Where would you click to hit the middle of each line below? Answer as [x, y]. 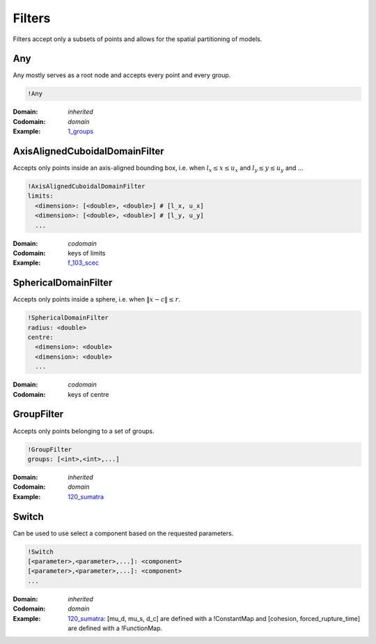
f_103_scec [83, 263]
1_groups [81, 132]
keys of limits [87, 253]
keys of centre [88, 394]
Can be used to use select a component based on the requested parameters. [123, 533]
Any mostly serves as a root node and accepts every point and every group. [122, 75]
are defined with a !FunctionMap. [115, 628]
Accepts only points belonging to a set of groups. [84, 431]
